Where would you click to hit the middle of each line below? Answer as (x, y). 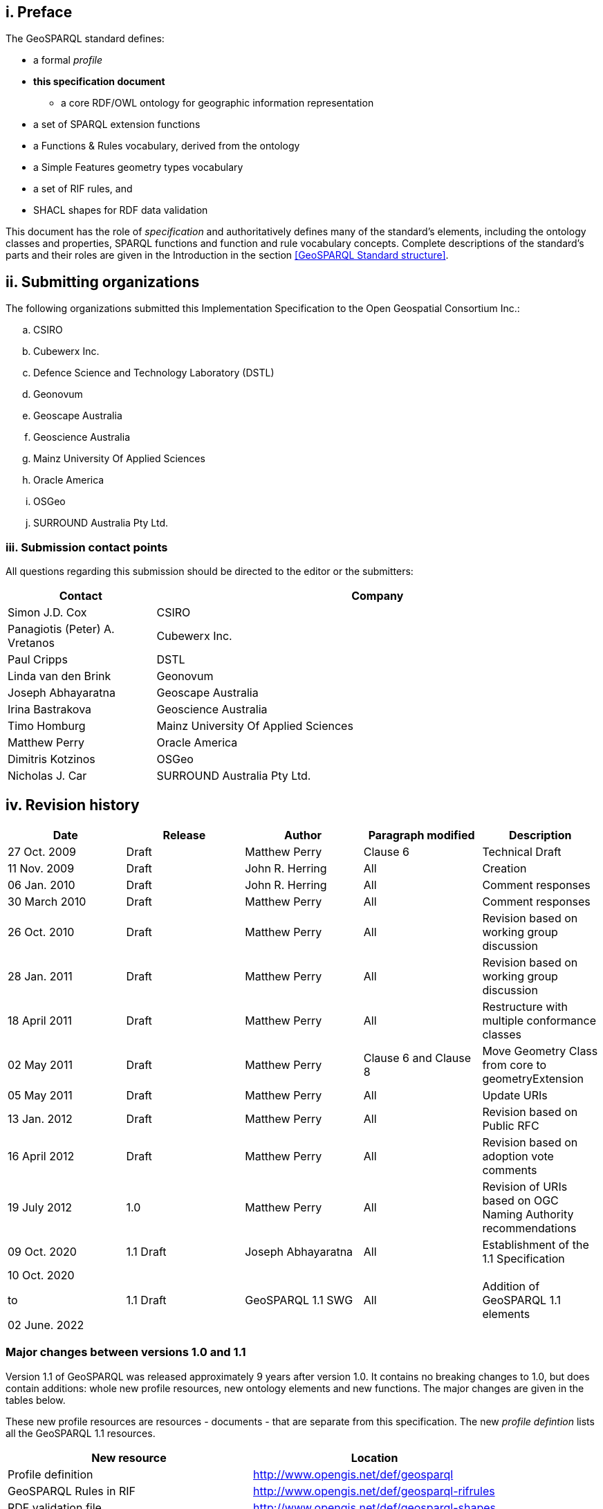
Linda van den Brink (59, 676)
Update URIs (515, 1095)
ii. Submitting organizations (103, 282)
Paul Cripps (38, 660)
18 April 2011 (40, 1020)
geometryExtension (533, 1078)
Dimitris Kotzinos (52, 759)
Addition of (511, 1286)
